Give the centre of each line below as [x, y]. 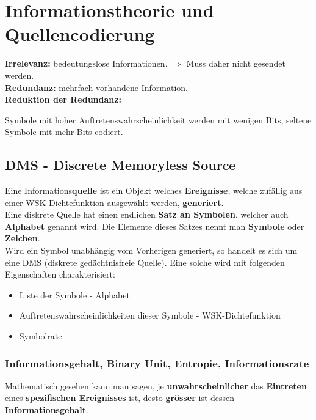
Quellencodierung [80, 34]
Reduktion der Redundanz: [63, 99]
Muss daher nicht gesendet [236, 63]
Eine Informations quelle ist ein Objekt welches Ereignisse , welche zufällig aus [154, 190]
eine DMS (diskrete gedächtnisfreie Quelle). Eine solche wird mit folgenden [145, 262]
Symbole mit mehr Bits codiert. [64, 132]
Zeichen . [23, 238]
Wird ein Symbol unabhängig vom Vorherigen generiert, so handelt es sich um [151, 250]
